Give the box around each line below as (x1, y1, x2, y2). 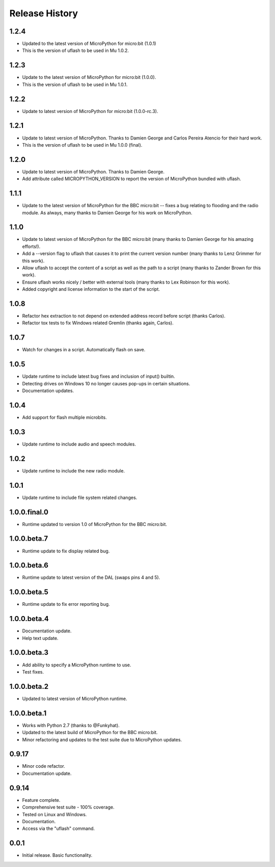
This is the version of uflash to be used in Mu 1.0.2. (22, 47, 129, 53)
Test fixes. (22, 668, 44, 675)
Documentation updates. (22, 387, 74, 394)
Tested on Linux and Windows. (22, 811, 87, 817)
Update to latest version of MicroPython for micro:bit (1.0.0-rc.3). (22, 108, 158, 114)
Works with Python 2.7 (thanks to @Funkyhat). (22, 722, 120, 728)
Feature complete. (22, 797, 61, 803)
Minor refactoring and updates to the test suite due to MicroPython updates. (22, 736, 182, 743)
